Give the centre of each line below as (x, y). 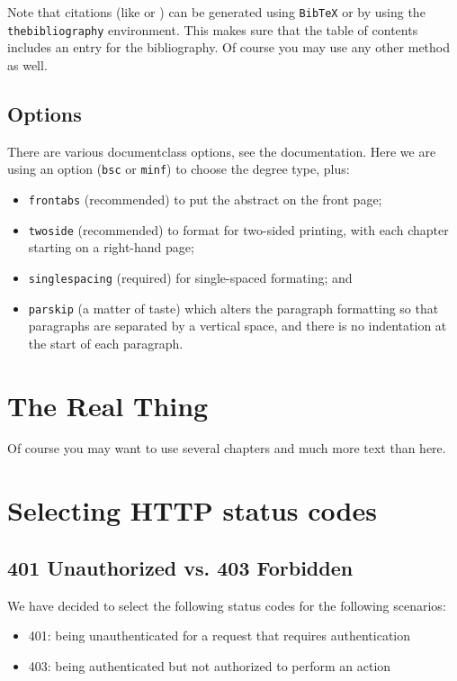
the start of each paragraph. (106, 343)
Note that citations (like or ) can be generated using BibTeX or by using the (216, 12)
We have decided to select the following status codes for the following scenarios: (227, 605)
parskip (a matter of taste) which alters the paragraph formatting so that (233, 308)
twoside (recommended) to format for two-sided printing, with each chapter (238, 229)
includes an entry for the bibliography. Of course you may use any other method (229, 47)
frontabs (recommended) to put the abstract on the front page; (205, 199)
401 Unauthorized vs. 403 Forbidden (180, 567)
